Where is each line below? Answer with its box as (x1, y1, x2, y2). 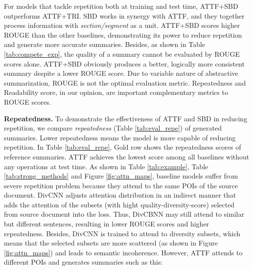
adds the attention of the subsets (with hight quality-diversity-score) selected (4, 199, 235, 209)
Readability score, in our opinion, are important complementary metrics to (4, 87, 228, 97)
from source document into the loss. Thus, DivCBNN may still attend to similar (4, 209, 244, 219)
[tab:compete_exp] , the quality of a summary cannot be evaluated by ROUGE (4, 48, 240, 59)
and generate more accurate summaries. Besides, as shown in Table (4, 39, 206, 49)
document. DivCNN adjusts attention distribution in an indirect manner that (4, 190, 236, 200)
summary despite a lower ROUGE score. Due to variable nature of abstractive (4, 68, 238, 78)
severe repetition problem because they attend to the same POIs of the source (4, 180, 238, 190)
